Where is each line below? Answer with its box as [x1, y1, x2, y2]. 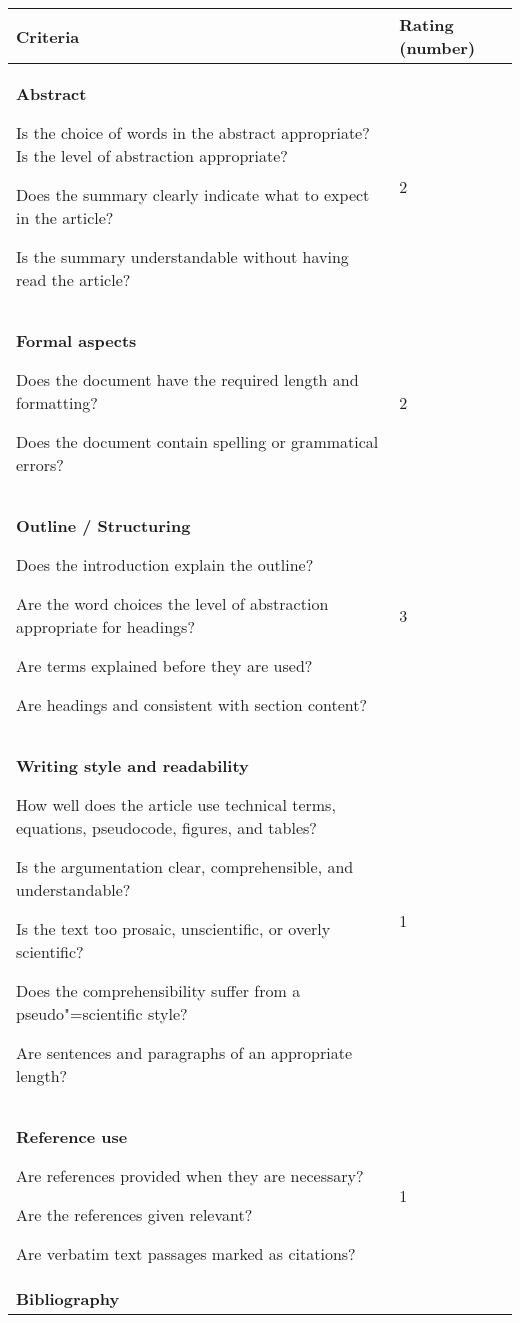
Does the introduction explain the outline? [16, 553, 314, 576]
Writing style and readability [16, 754, 249, 777]
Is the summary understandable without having [16, 245, 349, 268]
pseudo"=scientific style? [16, 1002, 188, 1025]
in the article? [16, 206, 114, 229]
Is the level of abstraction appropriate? [16, 144, 288, 167]
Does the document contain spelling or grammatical [16, 430, 379, 453]
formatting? [16, 391, 98, 414]
